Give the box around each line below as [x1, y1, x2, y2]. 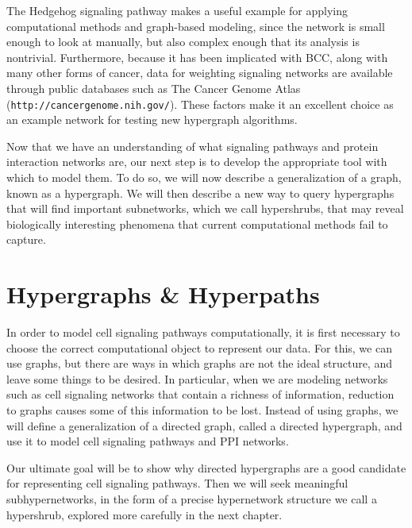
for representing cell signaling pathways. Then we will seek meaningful [6, 475, 348, 491]
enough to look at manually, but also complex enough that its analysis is [6, 33, 360, 50]
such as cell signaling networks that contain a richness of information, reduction [6, 386, 395, 403]
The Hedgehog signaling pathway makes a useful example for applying [6, 2, 348, 18]
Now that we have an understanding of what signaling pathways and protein [6, 137, 379, 154]
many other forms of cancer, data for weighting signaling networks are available [6, 64, 393, 81]
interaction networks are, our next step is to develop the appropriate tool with [6, 153, 387, 170]
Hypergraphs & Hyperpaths [6, 278, 320, 310]
